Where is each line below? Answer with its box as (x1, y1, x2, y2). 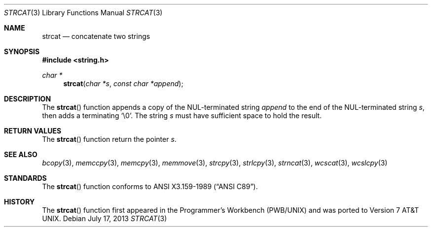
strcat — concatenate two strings (42, 32, 150, 40)
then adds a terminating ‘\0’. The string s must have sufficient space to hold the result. (42, 111, 322, 120)
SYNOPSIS (4, 47, 40, 56)
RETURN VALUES (4, 127, 62, 135)
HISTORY (4, 198, 35, 206)
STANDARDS (4, 174, 47, 182)
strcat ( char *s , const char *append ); (63, 79, 183, 88)
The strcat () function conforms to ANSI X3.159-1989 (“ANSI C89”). (42, 182, 258, 191)
